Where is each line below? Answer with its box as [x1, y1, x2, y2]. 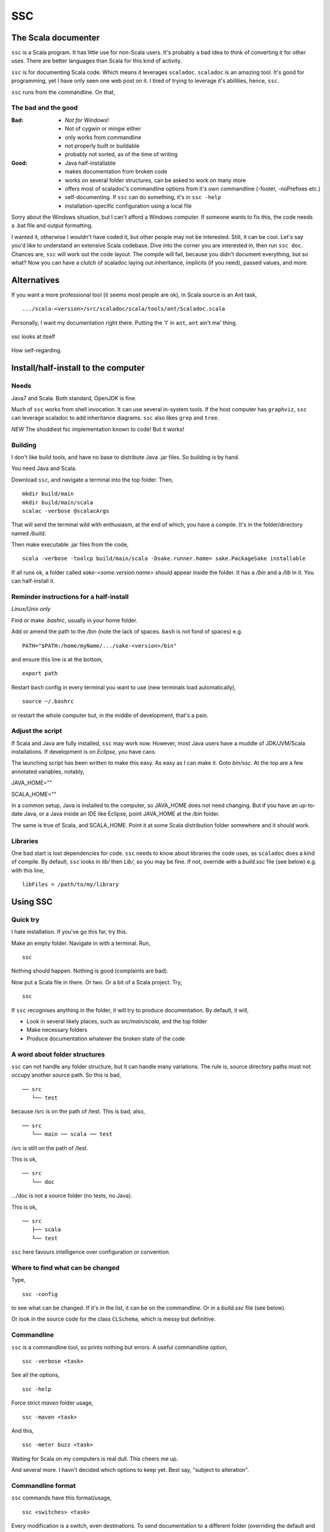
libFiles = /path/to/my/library [22, 881, 119, 888]
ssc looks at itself [11, 333, 56, 340]
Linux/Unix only [11, 605, 51, 613]
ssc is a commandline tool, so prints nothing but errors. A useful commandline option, [11, 1343, 228, 1351]
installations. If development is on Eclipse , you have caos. [11, 748, 157, 756]
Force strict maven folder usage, [11, 1399, 94, 1406]
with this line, [11, 866, 45, 874]
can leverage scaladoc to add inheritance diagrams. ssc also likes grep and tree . [11, 414, 219, 422]
